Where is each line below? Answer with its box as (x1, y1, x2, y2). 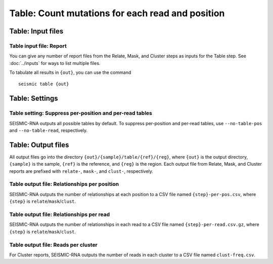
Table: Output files (9, 140, 69, 149)
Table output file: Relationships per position (9, 180, 119, 187)
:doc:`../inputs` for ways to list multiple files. (9, 60, 101, 66)
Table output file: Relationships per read (9, 211, 110, 218)
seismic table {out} (18, 81, 69, 87)
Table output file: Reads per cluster (9, 241, 98, 248)
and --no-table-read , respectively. (9, 127, 88, 134)
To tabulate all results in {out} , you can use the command (9, 69, 131, 76)
